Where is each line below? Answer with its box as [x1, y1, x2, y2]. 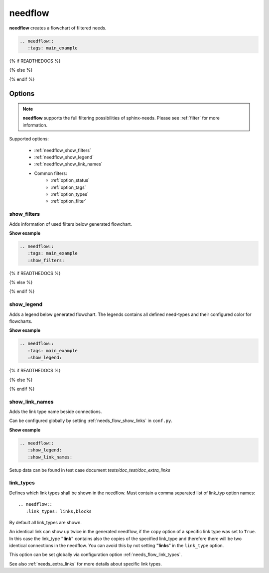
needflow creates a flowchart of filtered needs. [9, 25, 107, 31]
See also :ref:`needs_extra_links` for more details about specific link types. [9, 561, 162, 567]
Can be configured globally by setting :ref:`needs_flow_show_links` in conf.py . [9, 418, 173, 424]
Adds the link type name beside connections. [9, 409, 102, 415]
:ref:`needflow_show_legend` [34, 154, 94, 160]
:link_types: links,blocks [25, 508, 92, 514]
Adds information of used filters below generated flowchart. [9, 221, 132, 227]
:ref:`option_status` [51, 177, 90, 183]
